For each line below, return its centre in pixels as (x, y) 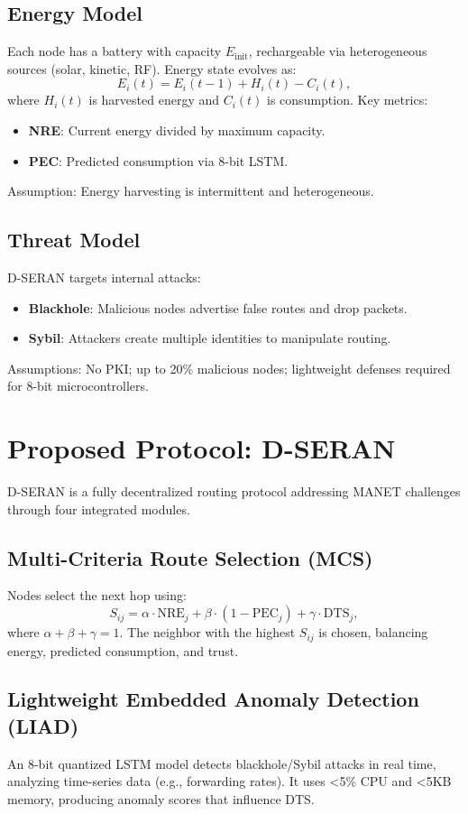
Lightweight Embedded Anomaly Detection (213, 699)
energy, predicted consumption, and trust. (123, 650)
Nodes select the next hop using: (97, 595)
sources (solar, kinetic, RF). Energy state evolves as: (152, 68)
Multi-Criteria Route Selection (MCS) (190, 557)
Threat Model (74, 240)
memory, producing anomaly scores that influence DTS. (161, 798)
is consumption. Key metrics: (348, 100)
